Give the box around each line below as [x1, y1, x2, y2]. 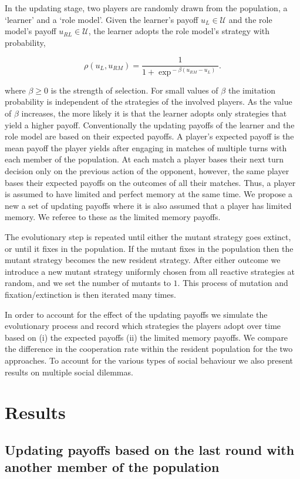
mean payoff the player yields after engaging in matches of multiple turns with [5, 141, 287, 154]
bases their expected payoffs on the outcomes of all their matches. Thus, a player [5, 176, 296, 188]
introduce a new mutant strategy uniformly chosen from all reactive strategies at [5, 265, 295, 277]
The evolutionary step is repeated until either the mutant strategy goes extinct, [5, 230, 291, 242]
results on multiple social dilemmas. [5, 365, 133, 378]
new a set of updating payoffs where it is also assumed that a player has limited [5, 199, 292, 211]
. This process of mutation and [177, 277, 288, 289]
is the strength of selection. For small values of [50, 84, 218, 96]
